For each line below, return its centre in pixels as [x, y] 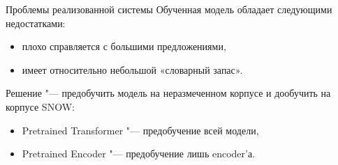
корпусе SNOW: [40, 106]
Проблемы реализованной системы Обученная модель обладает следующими [169, 9]
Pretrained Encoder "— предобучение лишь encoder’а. [139, 154]
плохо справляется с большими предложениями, [124, 46]
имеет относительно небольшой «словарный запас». [132, 69]
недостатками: [36, 23]
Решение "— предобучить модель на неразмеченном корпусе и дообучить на [168, 93]
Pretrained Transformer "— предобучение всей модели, [140, 130]
